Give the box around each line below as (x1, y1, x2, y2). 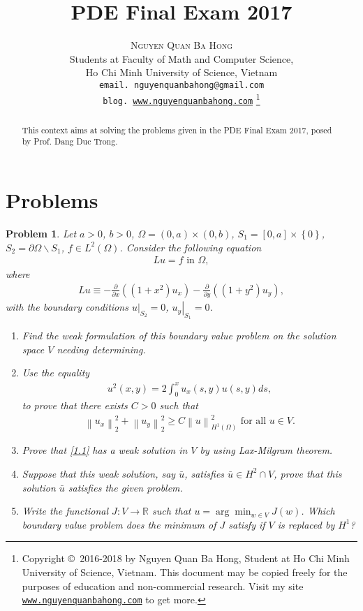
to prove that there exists (22, 398, 128, 413)
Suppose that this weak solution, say (22, 466, 176, 480)
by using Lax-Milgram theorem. (200, 443, 333, 457)
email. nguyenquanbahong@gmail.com (98, 80, 265, 90)
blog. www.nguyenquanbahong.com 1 (103, 91, 260, 107)
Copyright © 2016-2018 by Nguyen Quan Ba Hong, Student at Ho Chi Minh (22, 551, 350, 566)
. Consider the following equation (119, 240, 262, 254)
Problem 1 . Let (6, 226, 77, 240)
